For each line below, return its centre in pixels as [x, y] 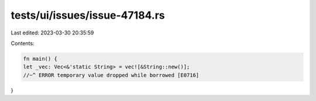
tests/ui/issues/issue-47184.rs [88, 15]
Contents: [23, 43]
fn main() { [40, 59]
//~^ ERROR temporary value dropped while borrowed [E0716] [111, 75]
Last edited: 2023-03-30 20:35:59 [52, 33]
